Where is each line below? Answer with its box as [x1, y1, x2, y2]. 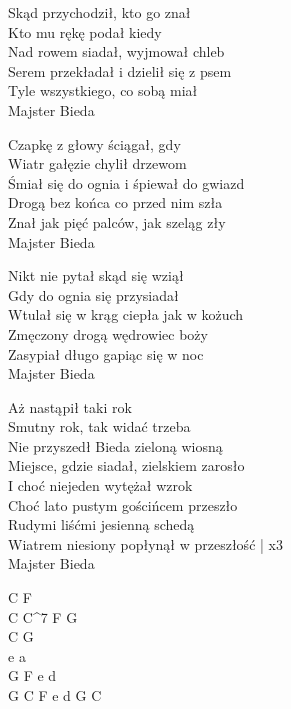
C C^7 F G [8, 606, 78, 627]
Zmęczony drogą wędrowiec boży [8, 323, 208, 344]
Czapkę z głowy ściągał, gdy [8, 133, 181, 154]
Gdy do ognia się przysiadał [8, 284, 179, 305]
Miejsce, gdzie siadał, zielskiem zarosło [8, 455, 245, 476]
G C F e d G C [8, 685, 102, 705]
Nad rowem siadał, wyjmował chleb [8, 41, 225, 62]
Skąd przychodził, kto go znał [8, 2, 191, 22]
